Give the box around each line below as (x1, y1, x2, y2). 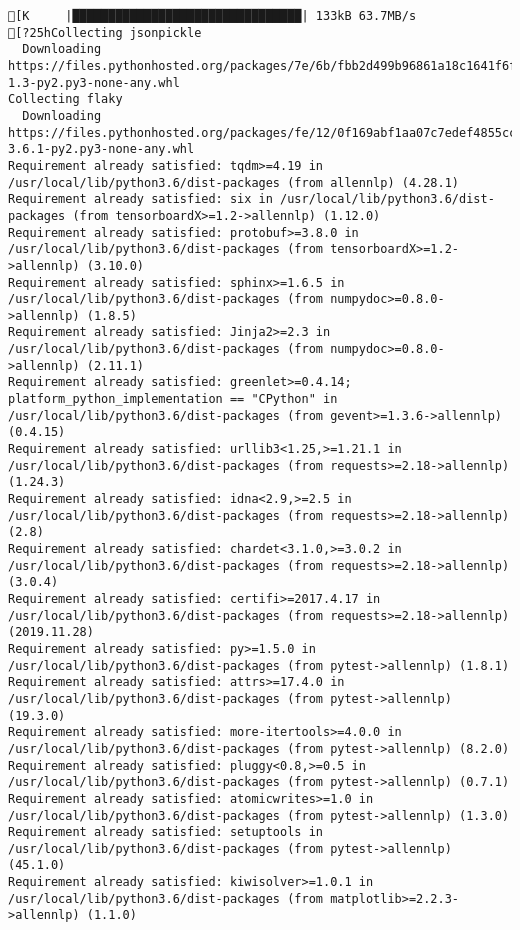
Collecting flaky (8, 92, 123, 107)
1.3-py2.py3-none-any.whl (8, 75, 180, 90)
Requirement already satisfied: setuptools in (8, 825, 323, 840)
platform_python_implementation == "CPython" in (8, 392, 338, 407)
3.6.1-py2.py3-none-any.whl (8, 142, 195, 157)
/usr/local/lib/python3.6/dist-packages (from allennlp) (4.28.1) (8, 175, 460, 190)
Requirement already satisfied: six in (8, 192, 273, 207)
